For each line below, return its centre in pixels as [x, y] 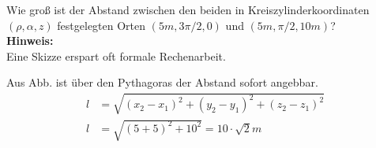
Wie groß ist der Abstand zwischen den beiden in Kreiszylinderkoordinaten [188, 9]
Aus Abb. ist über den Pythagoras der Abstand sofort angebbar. [162, 82]
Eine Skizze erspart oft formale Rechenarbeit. [116, 55]
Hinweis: [30, 41]
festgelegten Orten [102, 25]
